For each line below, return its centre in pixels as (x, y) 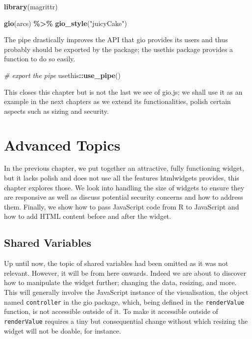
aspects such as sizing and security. (56, 111)
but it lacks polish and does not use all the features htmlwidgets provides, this (122, 178)
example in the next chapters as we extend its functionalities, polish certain (117, 101)
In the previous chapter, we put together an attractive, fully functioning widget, (124, 168)
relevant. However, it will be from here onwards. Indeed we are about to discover (125, 273)
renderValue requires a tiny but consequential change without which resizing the (126, 321)
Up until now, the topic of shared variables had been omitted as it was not (116, 263)
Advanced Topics (62, 144)
